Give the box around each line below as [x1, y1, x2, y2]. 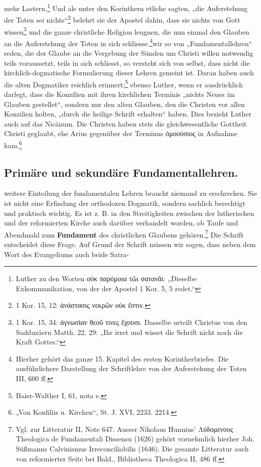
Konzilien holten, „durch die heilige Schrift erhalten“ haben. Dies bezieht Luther [4, 108, 251, 119]
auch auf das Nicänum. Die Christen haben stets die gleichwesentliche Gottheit [4, 118, 247, 129]
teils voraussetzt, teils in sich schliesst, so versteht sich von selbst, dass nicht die [4, 57, 250, 68]
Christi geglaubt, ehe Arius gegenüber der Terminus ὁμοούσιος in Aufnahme [4, 128, 237, 139]
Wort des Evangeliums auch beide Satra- [4, 249, 129, 259]
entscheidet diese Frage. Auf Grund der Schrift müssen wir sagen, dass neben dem [4, 239, 256, 250]
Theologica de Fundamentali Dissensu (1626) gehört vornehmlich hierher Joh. [16, 433, 254, 444]
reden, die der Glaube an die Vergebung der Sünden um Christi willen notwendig [4, 48, 253, 58]
